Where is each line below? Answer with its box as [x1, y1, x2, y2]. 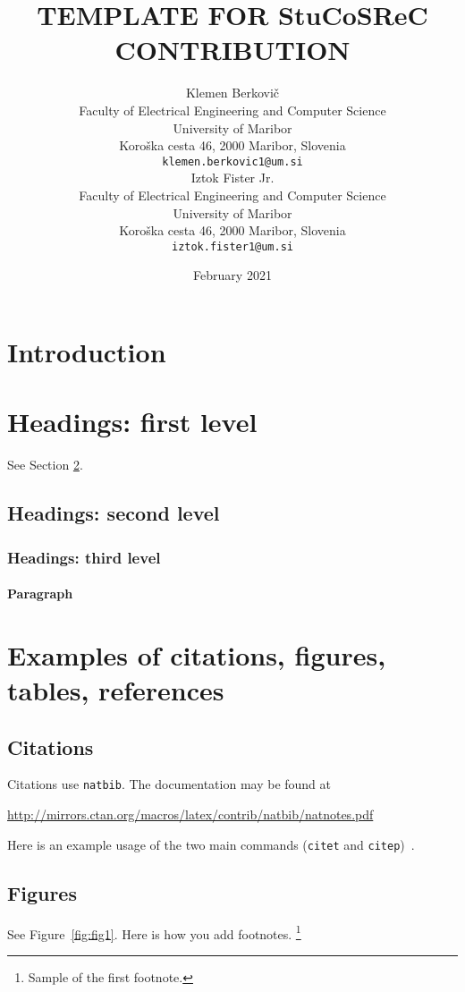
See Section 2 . [7, 455, 83, 474]
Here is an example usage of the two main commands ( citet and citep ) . [7, 835, 415, 853]
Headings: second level [7, 499, 220, 527]
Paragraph [7, 584, 73, 603]
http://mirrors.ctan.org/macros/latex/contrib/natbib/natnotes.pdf [7, 805, 374, 824]
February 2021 [193, 266, 272, 284]
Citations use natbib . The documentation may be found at [7, 775, 332, 793]
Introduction [7, 333, 166, 369]
